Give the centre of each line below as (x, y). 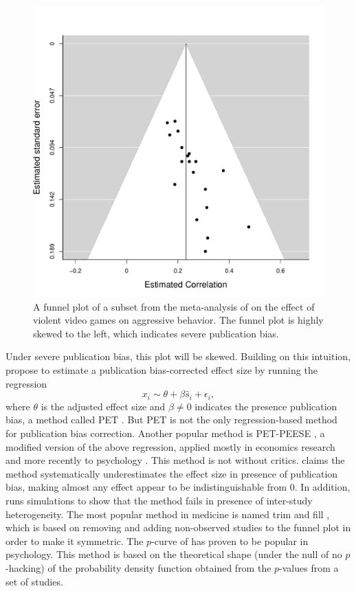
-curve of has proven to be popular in (230, 540)
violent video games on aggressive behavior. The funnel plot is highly (178, 320)
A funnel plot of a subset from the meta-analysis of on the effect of (174, 306)
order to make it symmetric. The (75, 540)
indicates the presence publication (266, 406)
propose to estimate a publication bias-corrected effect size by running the (162, 369)
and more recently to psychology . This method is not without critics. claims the (175, 460)
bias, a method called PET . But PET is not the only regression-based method (171, 420)
